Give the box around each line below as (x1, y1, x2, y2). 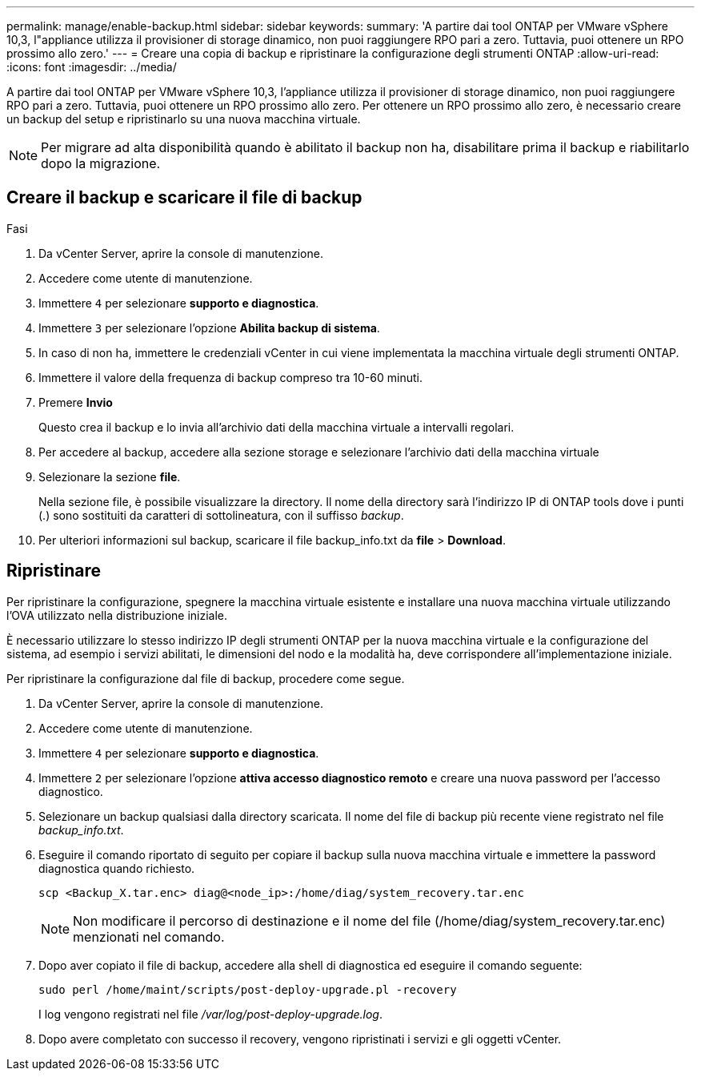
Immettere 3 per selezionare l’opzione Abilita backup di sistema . (38, 320, 380, 335)
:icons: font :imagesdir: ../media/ (6, 60, 177, 74)
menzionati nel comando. (73, 928, 225, 945)
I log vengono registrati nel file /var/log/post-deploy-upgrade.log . (38, 1007, 383, 1021)
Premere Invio (38, 395, 113, 409)
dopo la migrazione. (41, 155, 161, 171)
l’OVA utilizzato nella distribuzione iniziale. (6, 608, 228, 622)
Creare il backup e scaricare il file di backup (6, 187, 363, 208)
